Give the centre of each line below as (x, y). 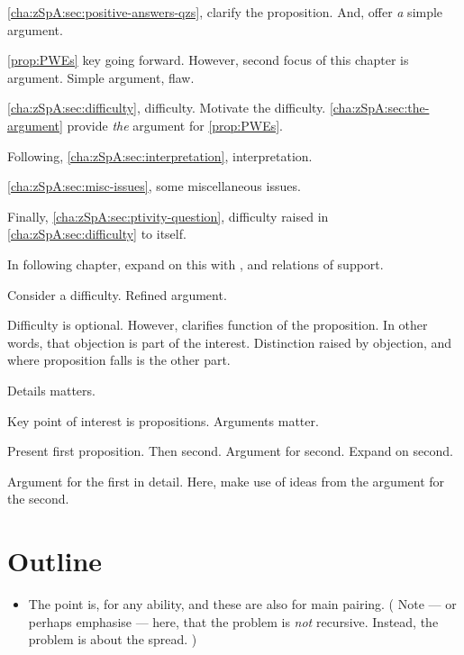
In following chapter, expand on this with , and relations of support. (196, 264)
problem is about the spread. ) (113, 639)
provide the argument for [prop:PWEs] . (175, 125)
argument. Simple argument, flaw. (101, 77)
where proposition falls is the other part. (119, 360)
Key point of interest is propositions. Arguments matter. (163, 420)
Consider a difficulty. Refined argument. (117, 294)
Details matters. (51, 390)
